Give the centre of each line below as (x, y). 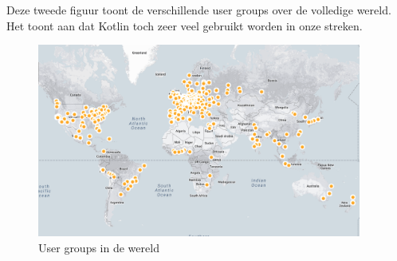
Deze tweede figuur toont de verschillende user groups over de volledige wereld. (199, 10)
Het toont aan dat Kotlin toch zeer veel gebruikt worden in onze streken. (185, 25)
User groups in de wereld (99, 247)
